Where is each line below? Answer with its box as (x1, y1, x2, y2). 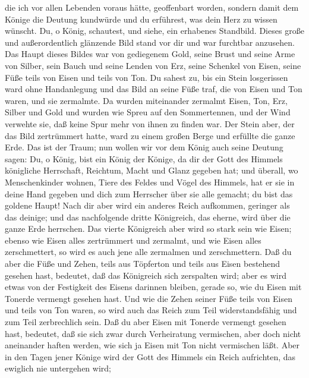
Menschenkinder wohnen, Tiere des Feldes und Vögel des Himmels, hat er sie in (5, 175, 295, 188)
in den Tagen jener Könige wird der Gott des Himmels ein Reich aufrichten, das (5, 350, 296, 363)
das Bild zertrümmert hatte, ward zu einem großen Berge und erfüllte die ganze (5, 129, 295, 141)
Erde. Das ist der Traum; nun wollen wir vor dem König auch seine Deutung (5, 141, 283, 153)
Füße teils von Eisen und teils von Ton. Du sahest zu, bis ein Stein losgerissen (5, 71, 288, 83)
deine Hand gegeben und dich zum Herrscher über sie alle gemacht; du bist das (5, 187, 293, 200)
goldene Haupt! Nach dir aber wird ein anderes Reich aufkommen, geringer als (5, 199, 290, 212)
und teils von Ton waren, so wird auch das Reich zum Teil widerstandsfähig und (5, 304, 297, 316)
